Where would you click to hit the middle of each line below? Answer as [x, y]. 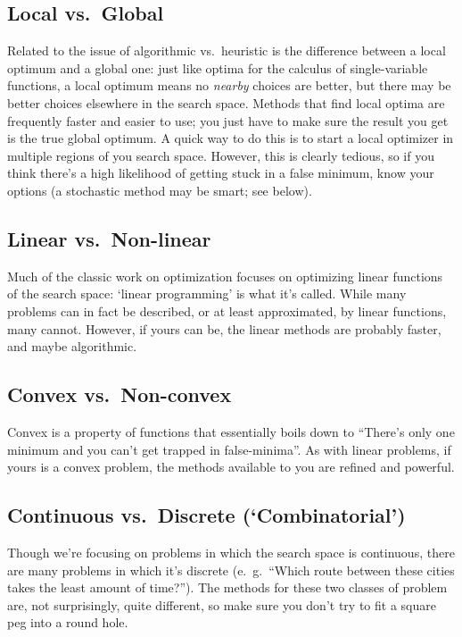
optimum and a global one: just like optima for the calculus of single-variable [218, 67]
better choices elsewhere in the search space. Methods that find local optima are [226, 102]
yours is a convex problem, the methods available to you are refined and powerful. [231, 467]
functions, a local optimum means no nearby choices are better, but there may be [229, 85]
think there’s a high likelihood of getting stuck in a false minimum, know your [221, 173]
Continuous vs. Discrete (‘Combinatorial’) [206, 515]
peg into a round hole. [68, 622]
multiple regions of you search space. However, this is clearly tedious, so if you [221, 155]
